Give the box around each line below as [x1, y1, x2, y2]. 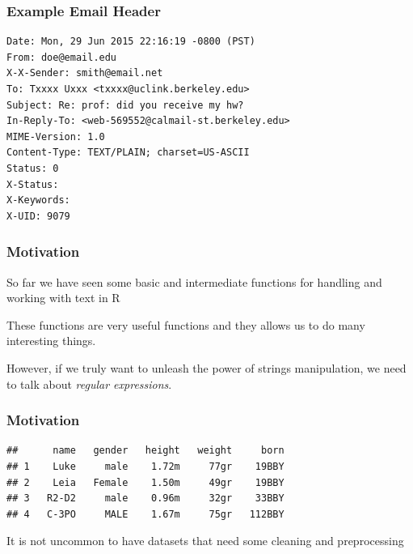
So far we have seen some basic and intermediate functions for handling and [6, 273, 382, 290]
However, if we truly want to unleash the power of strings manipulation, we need [6, 359, 407, 376]
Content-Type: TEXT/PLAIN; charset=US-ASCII [6, 147, 250, 159]
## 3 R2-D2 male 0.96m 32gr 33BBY [6, 492, 284, 505]
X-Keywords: [6, 194, 70, 207]
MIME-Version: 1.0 [6, 130, 105, 143]
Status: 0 [6, 162, 59, 174]
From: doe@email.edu [6, 51, 117, 63]
